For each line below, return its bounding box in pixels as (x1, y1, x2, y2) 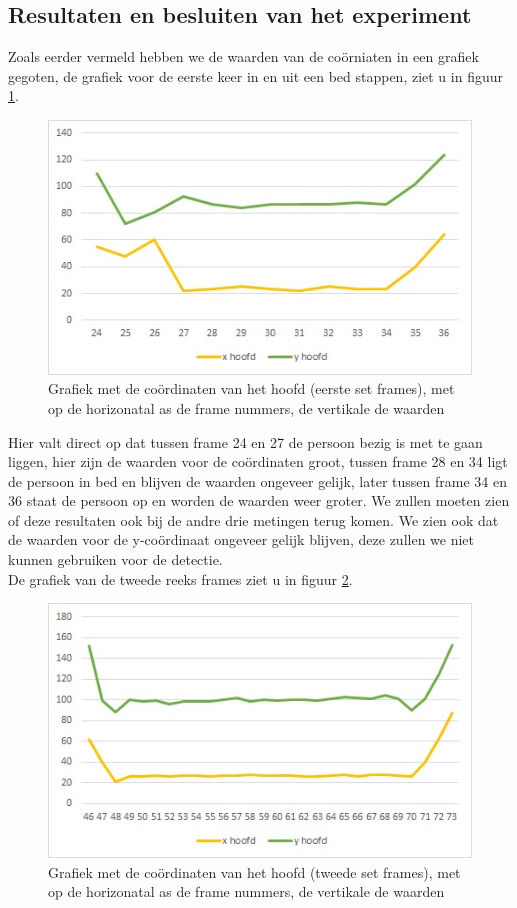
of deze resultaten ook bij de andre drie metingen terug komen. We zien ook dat (8, 509, 499, 530)
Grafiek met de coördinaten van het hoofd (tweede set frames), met (48, 861, 461, 882)
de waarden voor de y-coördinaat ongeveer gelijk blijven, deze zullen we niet (8, 529, 475, 550)
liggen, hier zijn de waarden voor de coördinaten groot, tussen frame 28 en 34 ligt (8, 451, 508, 472)
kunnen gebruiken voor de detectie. (8, 549, 223, 570)
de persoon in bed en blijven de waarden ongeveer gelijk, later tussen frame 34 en (8, 470, 507, 491)
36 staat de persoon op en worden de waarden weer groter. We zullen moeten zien (8, 490, 510, 511)
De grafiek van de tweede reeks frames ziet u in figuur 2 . (8, 568, 353, 589)
